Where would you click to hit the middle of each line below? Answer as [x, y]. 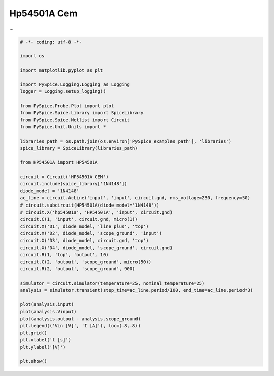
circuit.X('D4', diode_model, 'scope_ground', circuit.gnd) [96, 248]
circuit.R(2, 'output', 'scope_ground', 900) [78, 269]
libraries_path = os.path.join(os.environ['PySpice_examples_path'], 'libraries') [126, 141]
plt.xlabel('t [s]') [45, 340]
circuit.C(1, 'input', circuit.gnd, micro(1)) [79, 219]
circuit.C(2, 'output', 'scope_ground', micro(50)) [86, 262]
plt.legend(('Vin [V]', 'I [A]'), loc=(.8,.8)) [80, 326]
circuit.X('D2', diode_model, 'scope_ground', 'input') [91, 234]
